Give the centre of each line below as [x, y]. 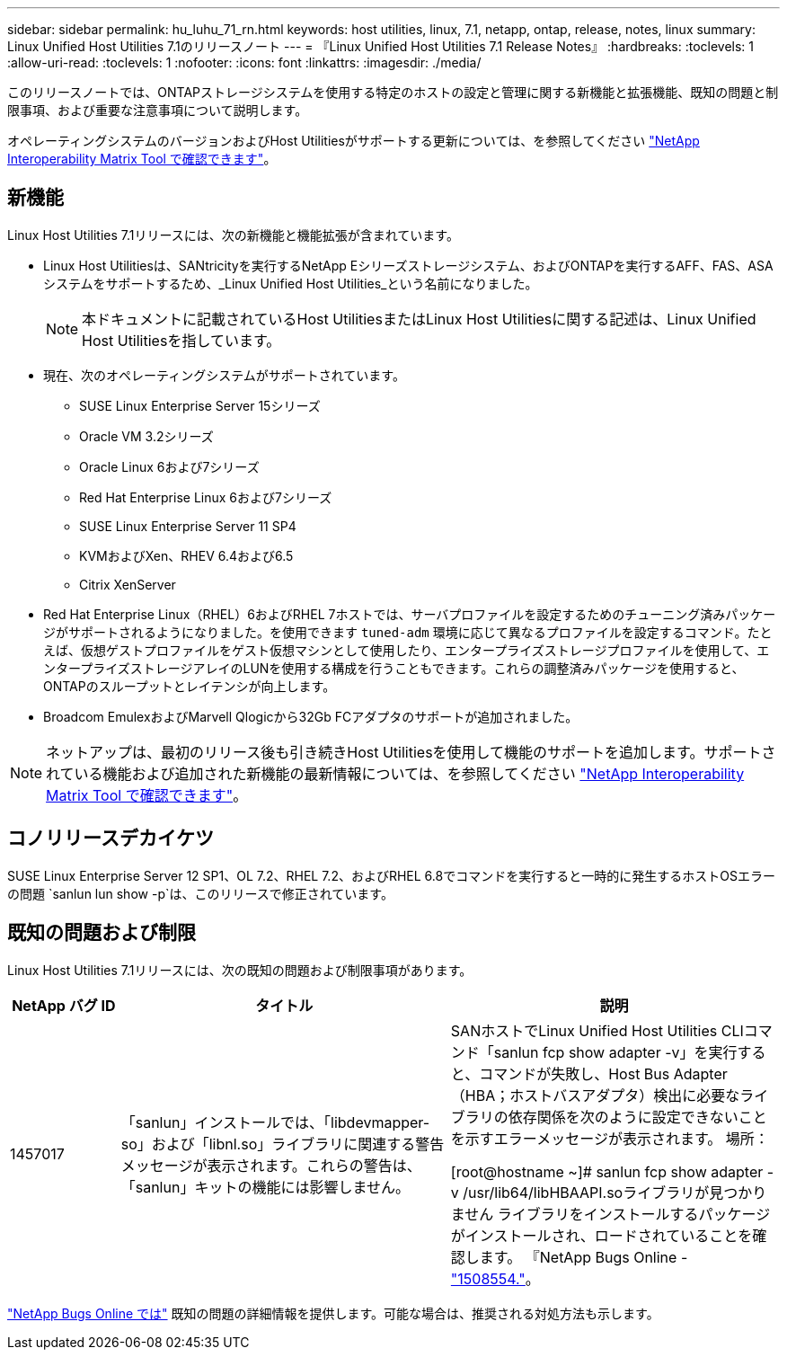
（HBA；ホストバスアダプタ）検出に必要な [595, 1095]
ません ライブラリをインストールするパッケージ [610, 1214]
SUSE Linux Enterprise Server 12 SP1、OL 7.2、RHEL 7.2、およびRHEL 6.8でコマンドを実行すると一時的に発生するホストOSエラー [391, 875]
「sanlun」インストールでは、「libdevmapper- [275, 1122]
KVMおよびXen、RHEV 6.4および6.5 [186, 555]
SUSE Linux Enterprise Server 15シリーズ [200, 405]
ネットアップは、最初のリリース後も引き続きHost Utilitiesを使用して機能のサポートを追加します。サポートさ [411, 752]
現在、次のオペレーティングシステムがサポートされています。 [224, 375]
